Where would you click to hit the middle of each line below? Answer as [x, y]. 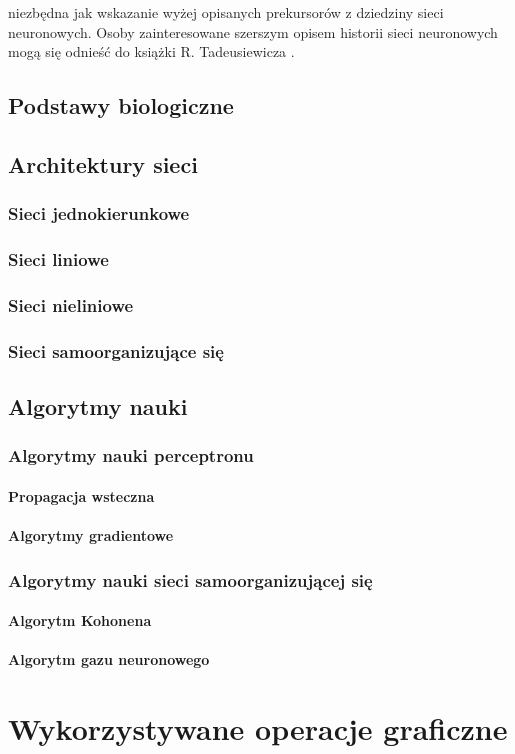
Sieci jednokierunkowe [99, 213]
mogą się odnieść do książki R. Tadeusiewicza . [151, 51]
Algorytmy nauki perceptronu [131, 455]
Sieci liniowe [58, 259]
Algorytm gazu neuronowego [109, 659]
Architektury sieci [103, 163]
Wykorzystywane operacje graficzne [258, 728]
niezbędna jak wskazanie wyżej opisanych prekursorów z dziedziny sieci [226, 12]
